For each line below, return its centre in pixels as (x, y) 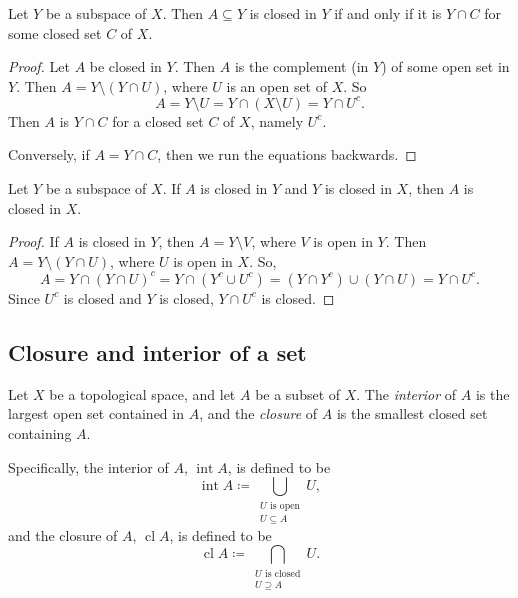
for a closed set (158, 120)
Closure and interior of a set (157, 351)
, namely (277, 120)
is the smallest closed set (412, 413)
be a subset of (298, 393)
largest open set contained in (96, 413)
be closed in (125, 66)
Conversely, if (49, 154)
